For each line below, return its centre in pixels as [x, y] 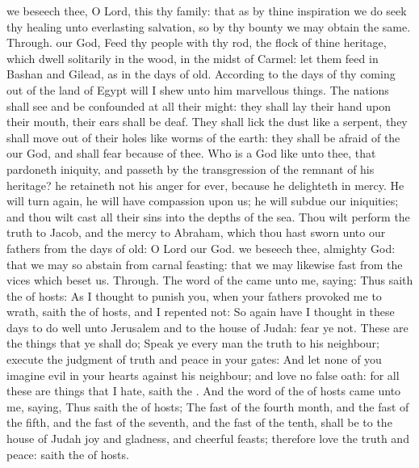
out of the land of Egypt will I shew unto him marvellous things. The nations [198, 89]
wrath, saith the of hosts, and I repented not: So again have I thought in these [201, 312]
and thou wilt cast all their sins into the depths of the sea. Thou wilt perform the [208, 216]
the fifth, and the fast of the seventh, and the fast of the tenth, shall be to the [199, 422]
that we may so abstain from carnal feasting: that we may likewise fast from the [205, 264]
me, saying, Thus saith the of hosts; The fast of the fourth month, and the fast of [208, 406]
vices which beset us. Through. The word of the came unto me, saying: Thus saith [210, 280]
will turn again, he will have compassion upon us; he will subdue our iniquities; [203, 201]
